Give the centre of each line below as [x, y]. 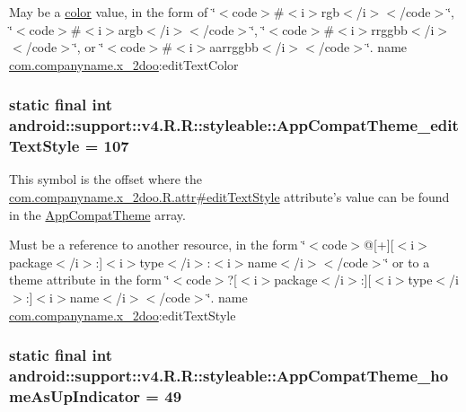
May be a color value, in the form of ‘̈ [112, 12]
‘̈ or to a [407, 262]
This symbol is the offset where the [106, 179]
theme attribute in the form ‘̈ [89, 280]
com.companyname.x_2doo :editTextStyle [123, 315]
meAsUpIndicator [75, 395]
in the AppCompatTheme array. [97, 214]
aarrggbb [234, 47]
